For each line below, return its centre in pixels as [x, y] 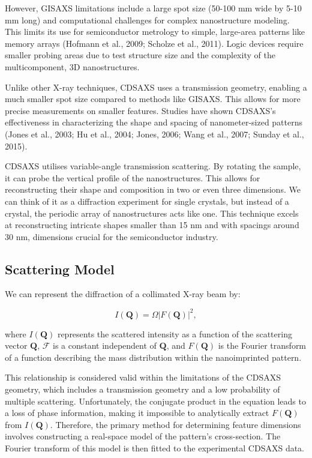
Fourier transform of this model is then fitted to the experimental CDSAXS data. [155, 447]
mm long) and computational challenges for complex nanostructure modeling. [147, 20]
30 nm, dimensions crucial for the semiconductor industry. [112, 236]
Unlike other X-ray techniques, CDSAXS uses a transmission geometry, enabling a [156, 87]
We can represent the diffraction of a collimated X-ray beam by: [123, 294]
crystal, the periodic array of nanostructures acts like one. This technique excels [152, 213]
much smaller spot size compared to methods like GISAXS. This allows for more [153, 99]
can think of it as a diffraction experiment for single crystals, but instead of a [147, 201]
